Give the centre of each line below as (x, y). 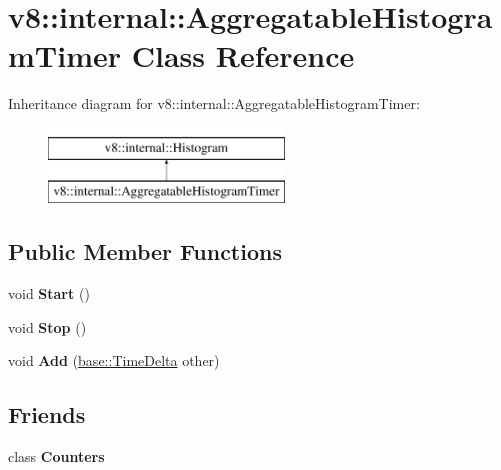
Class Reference (243, 55)
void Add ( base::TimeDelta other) (114, 360)
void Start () (49, 293)
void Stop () (47, 326)
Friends (47, 414)
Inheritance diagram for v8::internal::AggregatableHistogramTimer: (214, 103)
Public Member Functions (145, 251)
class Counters (56, 456)
